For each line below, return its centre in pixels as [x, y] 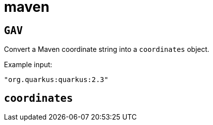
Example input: [28, 65]
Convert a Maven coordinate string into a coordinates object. [107, 49]
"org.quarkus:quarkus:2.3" [56, 80]
